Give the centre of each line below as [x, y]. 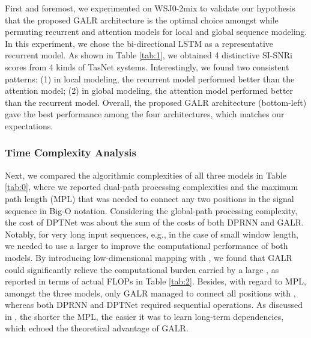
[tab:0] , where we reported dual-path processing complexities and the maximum [152, 187]
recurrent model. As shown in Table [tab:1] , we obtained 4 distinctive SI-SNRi [149, 55]
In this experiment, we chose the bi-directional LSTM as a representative [139, 43]
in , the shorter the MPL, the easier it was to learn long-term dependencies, [144, 316]
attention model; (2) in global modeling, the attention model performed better [149, 91]
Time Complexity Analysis [71, 152]
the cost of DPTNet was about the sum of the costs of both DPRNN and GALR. [155, 222]
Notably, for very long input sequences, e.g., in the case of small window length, [152, 234]
